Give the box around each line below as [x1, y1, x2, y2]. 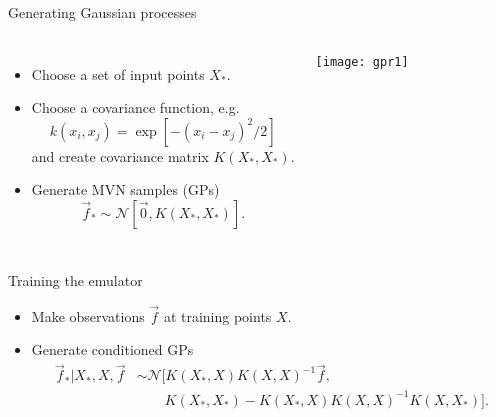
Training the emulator [8, 269, 143, 290]
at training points [163, 305, 272, 326]
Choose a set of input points [31, 63, 205, 84]
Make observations [31, 305, 145, 326]
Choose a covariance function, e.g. [31, 97, 240, 118]
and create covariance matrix [31, 145, 209, 166]
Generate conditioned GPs [31, 339, 194, 360]
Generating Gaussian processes [8, 2, 197, 22]
